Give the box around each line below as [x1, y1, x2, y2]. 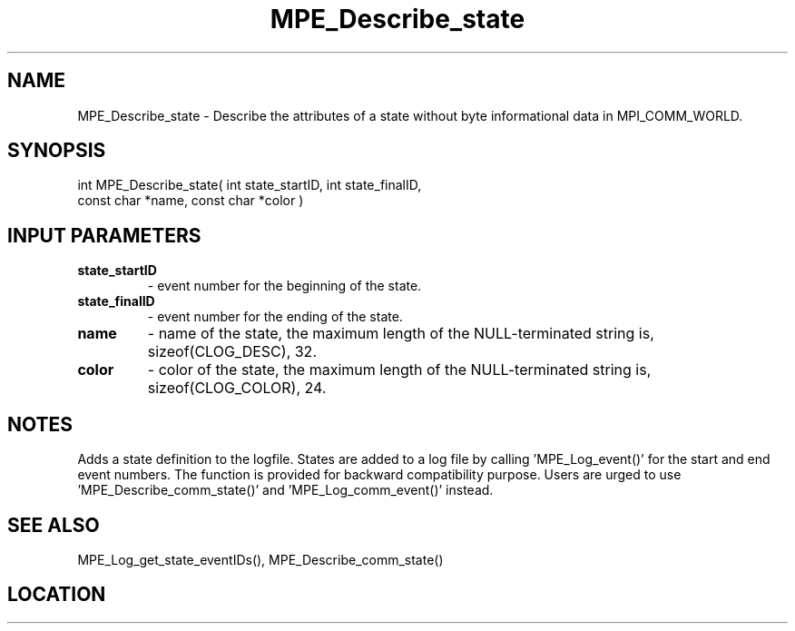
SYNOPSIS [7, 139, 106, 163]
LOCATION [7, 583, 106, 606]
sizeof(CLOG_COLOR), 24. [147, 379, 327, 398]
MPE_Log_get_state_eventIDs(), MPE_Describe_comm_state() [77, 551, 444, 567]
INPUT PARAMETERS [7, 223, 201, 247]
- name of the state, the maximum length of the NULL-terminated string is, [147, 324, 654, 343]
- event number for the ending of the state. [147, 309, 403, 325]
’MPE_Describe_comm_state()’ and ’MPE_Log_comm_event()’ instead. [77, 482, 494, 498]
